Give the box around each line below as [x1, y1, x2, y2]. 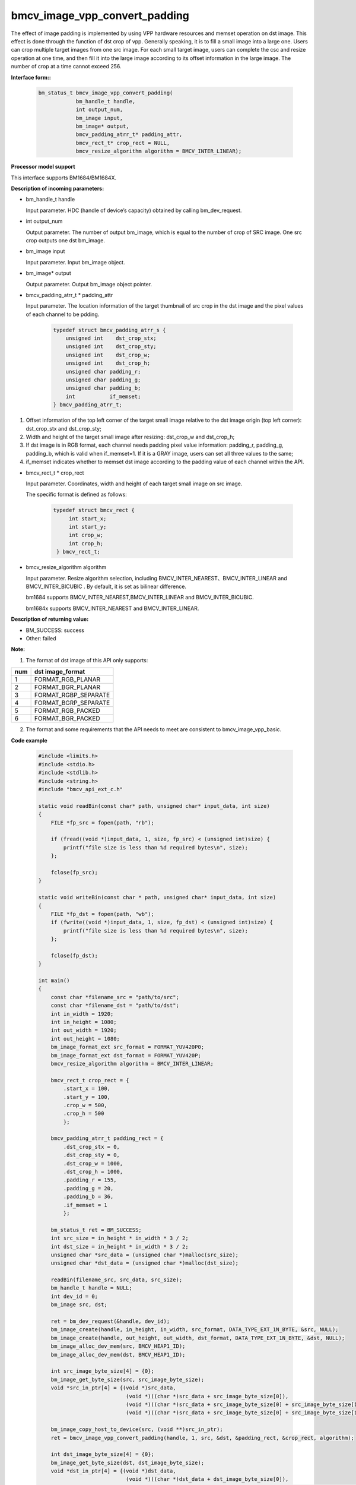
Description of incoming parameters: [11, 185, 104, 192]
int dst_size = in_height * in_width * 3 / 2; [50, 1243, 189, 1250]
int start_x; [68, 515, 107, 522]
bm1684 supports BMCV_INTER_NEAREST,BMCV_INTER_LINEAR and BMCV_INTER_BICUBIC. [26, 594, 255, 601]
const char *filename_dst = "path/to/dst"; [50, 1002, 179, 1009]
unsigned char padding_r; [65, 368, 141, 375]
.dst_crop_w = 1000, [63, 1160, 123, 1167]
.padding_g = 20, [63, 1185, 114, 1192]
